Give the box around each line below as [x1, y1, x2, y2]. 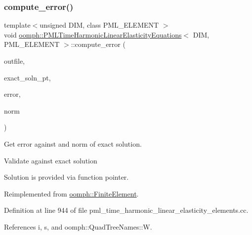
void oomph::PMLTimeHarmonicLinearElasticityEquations [4, 29, 182, 39]
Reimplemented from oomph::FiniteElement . [4, 188, 139, 198]
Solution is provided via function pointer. [4, 172, 129, 182]
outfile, [4, 56, 25, 66]
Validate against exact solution [4, 155, 97, 165]
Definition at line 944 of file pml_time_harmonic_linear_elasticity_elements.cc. [4, 205, 249, 215]
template [4, 20, 31, 30]
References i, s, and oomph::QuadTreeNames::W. [4, 221, 152, 232]
